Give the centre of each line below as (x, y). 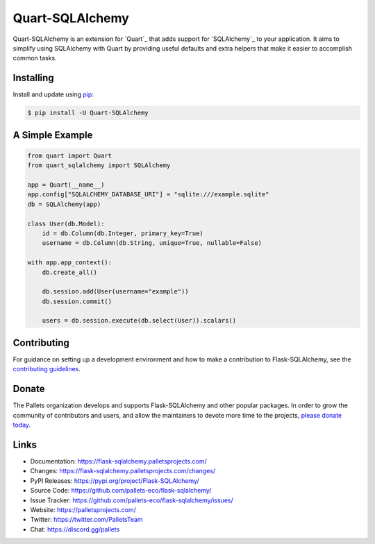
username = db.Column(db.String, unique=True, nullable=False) (152, 243)
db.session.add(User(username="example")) (115, 292)
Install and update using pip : (53, 94)
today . (22, 425)
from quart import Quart (70, 155)
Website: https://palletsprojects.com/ (83, 509)
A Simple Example (53, 135)
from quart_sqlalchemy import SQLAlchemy (99, 165)
